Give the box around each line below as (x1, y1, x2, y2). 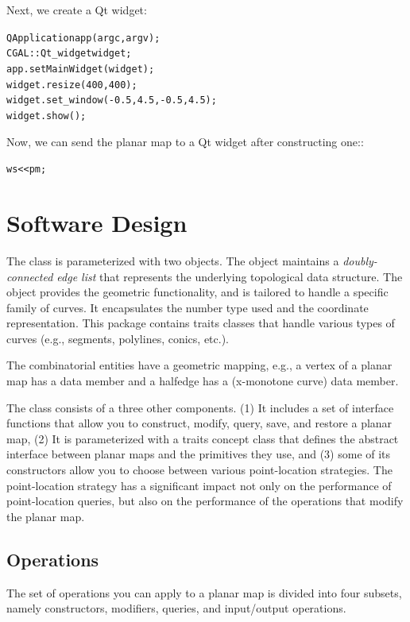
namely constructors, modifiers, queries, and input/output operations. (6, 600, 346, 616)
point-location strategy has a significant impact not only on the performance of (6, 477, 392, 493)
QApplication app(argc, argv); (6, 32, 161, 44)
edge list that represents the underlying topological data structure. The (56, 268, 403, 284)
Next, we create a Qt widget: (6, 2, 147, 17)
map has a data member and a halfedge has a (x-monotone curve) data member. (6, 373, 399, 389)
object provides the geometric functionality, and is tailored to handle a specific (6, 284, 389, 300)
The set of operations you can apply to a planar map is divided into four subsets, (6, 584, 402, 601)
